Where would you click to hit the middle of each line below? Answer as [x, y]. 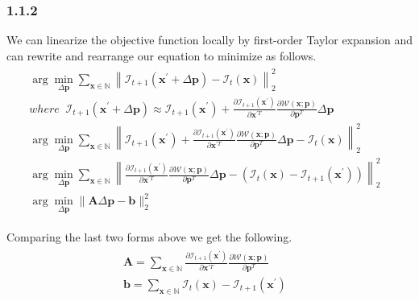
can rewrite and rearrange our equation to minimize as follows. [162, 55]
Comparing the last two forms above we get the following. [149, 237]
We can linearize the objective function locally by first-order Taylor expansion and [209, 40]
